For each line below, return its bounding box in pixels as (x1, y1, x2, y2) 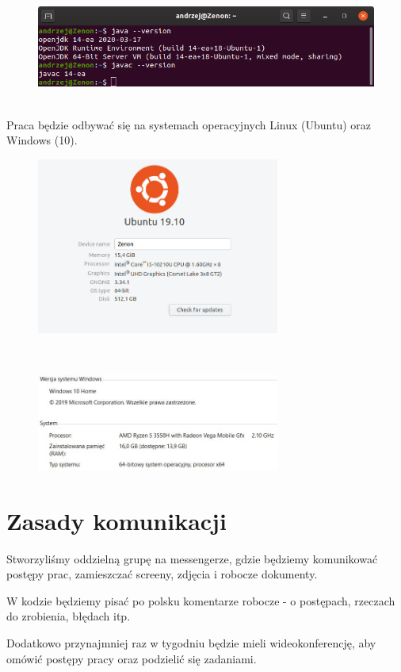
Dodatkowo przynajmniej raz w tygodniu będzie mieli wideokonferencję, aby (6, 634, 376, 651)
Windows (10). (6, 132, 78, 148)
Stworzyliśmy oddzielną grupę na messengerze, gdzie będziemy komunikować (6, 550, 378, 566)
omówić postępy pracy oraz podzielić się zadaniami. (6, 650, 257, 666)
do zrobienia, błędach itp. (6, 608, 131, 624)
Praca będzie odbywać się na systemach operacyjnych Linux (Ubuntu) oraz (6, 116, 372, 132)
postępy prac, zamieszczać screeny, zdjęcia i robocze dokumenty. (6, 566, 318, 582)
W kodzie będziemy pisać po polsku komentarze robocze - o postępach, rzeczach (6, 592, 395, 609)
